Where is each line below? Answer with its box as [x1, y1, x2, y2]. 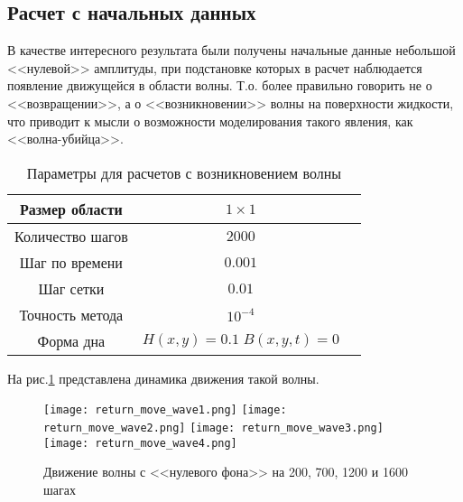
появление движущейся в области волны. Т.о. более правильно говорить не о [7, 76, 432, 95]
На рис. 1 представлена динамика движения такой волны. [7, 368, 319, 387]
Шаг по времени [19, 251, 123, 273]
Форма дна [37, 330, 106, 351]
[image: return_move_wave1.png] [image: [43, 404, 287, 417]
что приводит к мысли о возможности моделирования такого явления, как [7, 111, 413, 130]
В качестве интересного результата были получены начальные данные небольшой [7, 41, 456, 60]
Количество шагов [14, 225, 128, 246]
